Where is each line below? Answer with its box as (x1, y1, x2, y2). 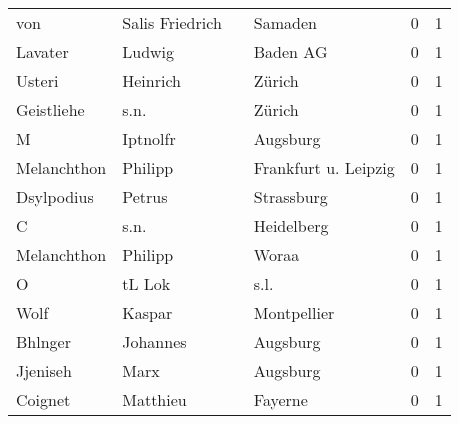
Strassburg (253, 185, 328, 208)
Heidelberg (253, 214, 329, 237)
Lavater (16, 40, 69, 63)
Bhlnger (16, 330, 71, 353)
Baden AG (253, 40, 328, 63)
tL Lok (122, 272, 171, 295)
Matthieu (122, 388, 187, 411)
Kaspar (122, 301, 173, 324)
